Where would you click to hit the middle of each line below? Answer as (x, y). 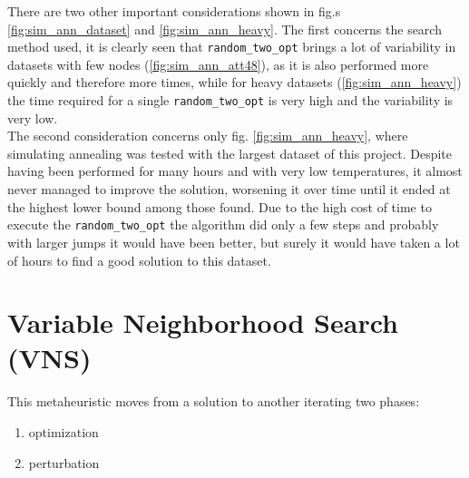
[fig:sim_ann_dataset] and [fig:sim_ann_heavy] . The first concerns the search (225, 29)
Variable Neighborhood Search (203, 322)
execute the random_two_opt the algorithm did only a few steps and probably (223, 224)
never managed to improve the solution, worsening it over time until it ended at (229, 189)
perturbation (64, 462)
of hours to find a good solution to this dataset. (139, 260)
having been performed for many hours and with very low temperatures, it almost (235, 171)
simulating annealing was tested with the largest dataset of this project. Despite (230, 153)
